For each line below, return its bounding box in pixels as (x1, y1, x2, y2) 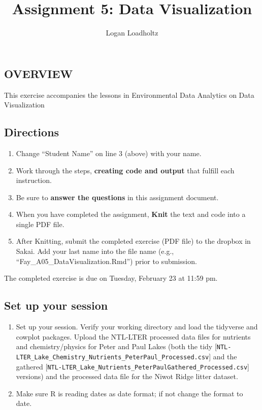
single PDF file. (16, 218, 64, 229)
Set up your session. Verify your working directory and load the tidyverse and (16, 321, 258, 332)
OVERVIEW (4, 65, 73, 81)
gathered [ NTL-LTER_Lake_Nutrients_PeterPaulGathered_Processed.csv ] (16, 361, 249, 371)
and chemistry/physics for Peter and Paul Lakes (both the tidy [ (16, 341, 217, 352)
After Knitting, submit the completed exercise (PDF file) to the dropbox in (16, 236, 251, 246)
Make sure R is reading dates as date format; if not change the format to (16, 388, 243, 398)
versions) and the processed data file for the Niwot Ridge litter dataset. (16, 371, 238, 382)
